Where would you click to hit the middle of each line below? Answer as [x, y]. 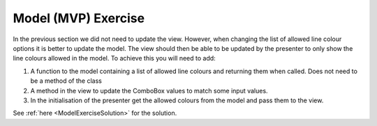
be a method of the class [66, 81]
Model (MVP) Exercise [79, 18]
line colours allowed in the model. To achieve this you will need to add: [114, 58]
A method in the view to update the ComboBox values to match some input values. [149, 90]
